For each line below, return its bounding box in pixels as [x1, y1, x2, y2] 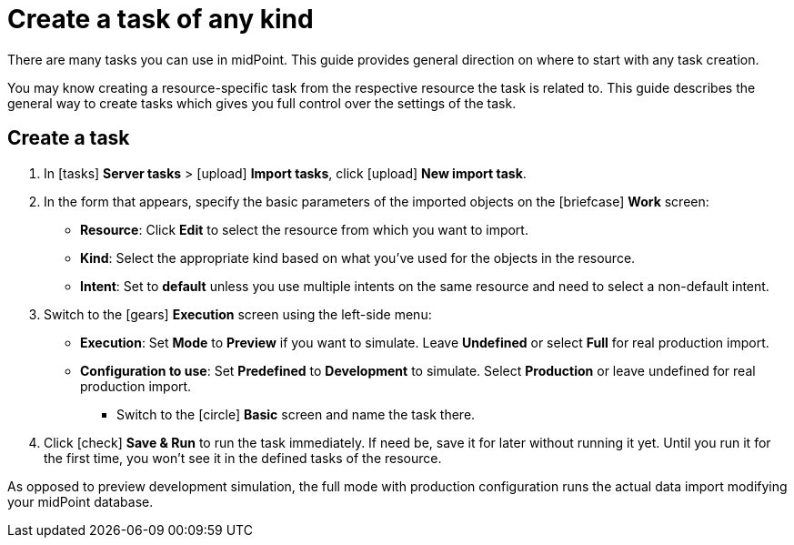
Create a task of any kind [7, 4, 314, 35]
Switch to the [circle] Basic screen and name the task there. [116, 406, 476, 422]
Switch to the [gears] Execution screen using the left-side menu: [44, 306, 432, 322]
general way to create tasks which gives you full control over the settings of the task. [7, 95, 517, 111]
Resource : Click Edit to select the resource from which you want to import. [80, 221, 528, 237]
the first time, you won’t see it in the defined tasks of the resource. [44, 449, 442, 466]
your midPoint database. [7, 493, 154, 510]
